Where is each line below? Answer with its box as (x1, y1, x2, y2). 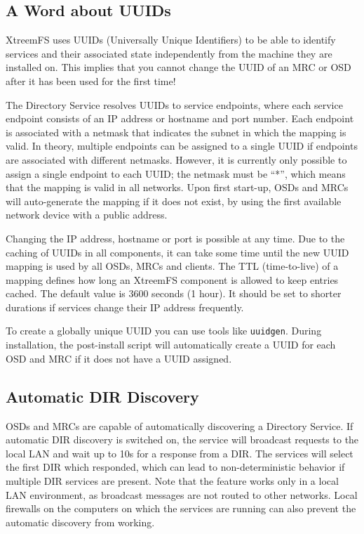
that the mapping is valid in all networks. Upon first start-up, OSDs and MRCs (6, 180, 349, 195)
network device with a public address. (6, 207, 168, 222)
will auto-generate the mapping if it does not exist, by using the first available (6, 193, 342, 208)
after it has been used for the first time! (6, 73, 176, 88)
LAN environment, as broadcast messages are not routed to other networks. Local (6, 487, 358, 502)
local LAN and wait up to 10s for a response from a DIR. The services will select (6, 445, 353, 460)
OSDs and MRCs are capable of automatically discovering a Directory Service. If (6, 418, 353, 433)
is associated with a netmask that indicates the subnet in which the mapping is (6, 124, 346, 139)
